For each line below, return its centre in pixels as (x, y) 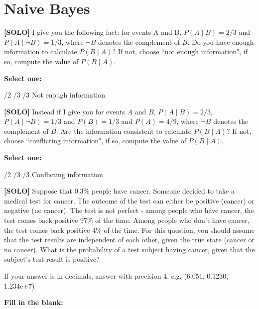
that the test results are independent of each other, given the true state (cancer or (129, 240)
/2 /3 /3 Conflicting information (54, 174)
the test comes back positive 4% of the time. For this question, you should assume (129, 230)
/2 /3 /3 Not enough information (55, 95)
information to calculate (41, 51)
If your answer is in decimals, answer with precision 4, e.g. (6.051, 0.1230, (116, 276)
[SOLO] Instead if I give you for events (65, 111)
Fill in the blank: (34, 302)
